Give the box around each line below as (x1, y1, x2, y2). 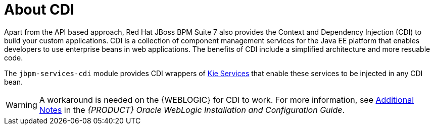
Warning (6, 99, 37, 110)
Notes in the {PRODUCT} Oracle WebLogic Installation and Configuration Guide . (39, 104, 345, 115)
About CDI (4, 1, 74, 18)
